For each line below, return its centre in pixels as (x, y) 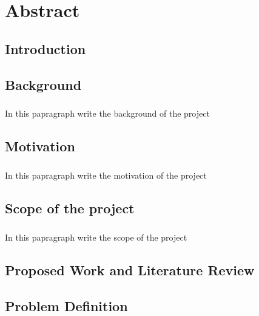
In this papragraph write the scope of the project (96, 237)
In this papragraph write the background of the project (107, 113)
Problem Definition (66, 305)
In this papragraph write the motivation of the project (106, 175)
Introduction (45, 48)
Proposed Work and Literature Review (130, 270)
